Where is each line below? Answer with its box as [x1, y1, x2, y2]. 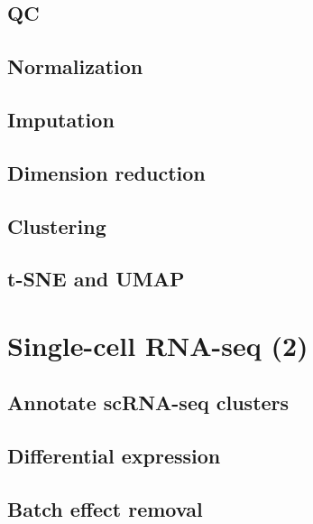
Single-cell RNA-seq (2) [7, 326, 308, 363]
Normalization [7, 52, 143, 80]
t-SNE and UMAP [7, 265, 185, 293]
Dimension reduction [7, 158, 206, 186]
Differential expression [7, 442, 221, 470]
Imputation [7, 105, 115, 133]
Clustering [7, 211, 106, 239]
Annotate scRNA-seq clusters [7, 388, 290, 416]
